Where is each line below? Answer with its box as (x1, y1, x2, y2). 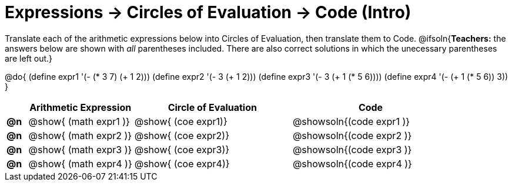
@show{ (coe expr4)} (134, 157, 230, 170)
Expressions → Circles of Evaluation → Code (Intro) (5, 2, 411, 22)
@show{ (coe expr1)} (134, 115, 227, 127)
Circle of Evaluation (168, 101, 257, 113)
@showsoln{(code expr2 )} (292, 129, 412, 141)
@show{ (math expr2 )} (28, 129, 132, 141)
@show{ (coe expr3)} (134, 143, 230, 155)
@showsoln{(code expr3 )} (292, 143, 412, 155)
